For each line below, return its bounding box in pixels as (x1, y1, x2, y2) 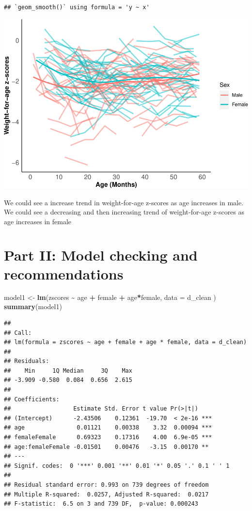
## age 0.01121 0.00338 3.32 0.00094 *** (4, 424, 212, 431)
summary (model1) (4, 301, 62, 312)
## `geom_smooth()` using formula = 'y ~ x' (4, 4, 150, 11)
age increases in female (4, 216, 71, 226)
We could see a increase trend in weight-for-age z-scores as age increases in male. (4, 197, 244, 207)
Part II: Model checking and (4, 245, 198, 264)
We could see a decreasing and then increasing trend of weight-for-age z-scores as (4, 207, 245, 217)
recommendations (4, 264, 124, 283)
